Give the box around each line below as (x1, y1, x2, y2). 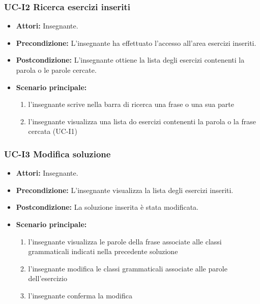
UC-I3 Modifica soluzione (4, 147, 111, 160)
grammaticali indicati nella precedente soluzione (28, 246, 178, 257)
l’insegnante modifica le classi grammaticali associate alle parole (28, 263, 227, 273)
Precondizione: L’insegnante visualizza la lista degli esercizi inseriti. (16, 184, 234, 195)
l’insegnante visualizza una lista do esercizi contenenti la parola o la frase (28, 116, 256, 126)
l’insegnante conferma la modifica (28, 290, 132, 300)
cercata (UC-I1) (28, 126, 78, 136)
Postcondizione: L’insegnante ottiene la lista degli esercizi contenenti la (16, 54, 245, 65)
